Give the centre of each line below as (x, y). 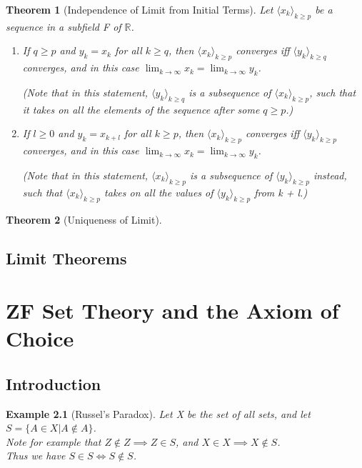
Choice (40, 338)
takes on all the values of (159, 192)
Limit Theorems (66, 258)
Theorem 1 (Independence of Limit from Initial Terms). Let (140, 9)
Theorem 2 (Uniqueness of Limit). (84, 219)
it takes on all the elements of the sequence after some (141, 109)
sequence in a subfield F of (64, 26)
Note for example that (54, 441)
